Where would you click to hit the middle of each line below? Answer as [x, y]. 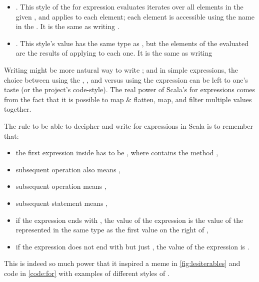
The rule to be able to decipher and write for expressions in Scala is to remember [128, 125]
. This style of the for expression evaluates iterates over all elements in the [129, 7]
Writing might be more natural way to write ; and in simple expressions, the [121, 69]
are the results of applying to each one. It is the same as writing [114, 53]
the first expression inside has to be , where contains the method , [117, 153]
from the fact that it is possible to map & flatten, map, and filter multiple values [128, 99]
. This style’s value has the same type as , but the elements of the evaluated [132, 43]
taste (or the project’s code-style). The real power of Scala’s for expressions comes [130, 89]
